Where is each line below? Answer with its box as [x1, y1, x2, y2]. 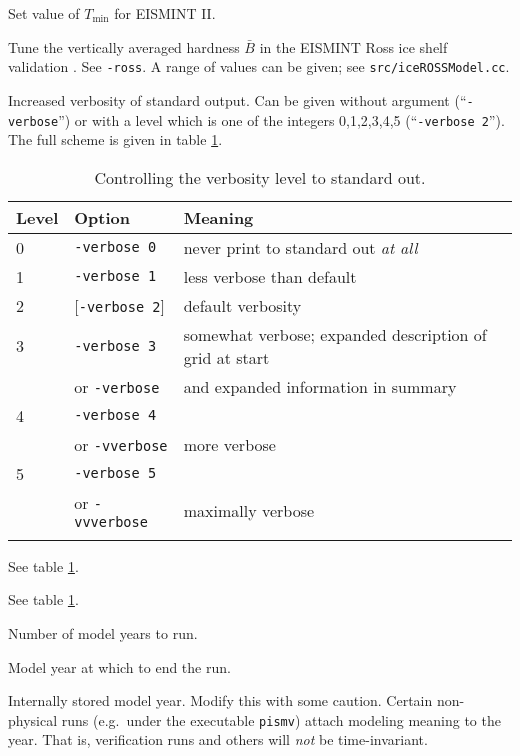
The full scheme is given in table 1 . [8, 129, 223, 150]
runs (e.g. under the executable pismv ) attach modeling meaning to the [61, 709, 501, 730]
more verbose [183, 432, 276, 456]
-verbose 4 [74, 407, 157, 424]
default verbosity [183, 293, 302, 317]
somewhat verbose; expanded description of [183, 322, 487, 346]
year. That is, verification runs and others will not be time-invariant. [8, 729, 428, 750]
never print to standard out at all [183, 235, 418, 259]
